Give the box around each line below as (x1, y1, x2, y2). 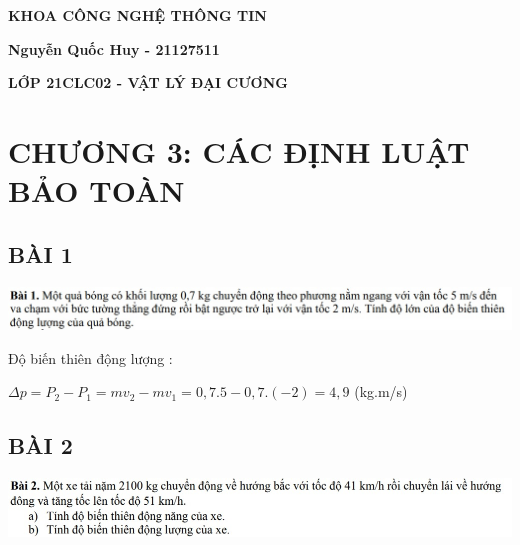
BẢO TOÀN (8, 170, 185, 211)
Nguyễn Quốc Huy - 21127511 (8, 38, 220, 59)
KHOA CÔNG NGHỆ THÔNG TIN (8, 5, 267, 25)
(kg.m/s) (354, 381, 408, 402)
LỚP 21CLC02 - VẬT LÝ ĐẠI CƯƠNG (8, 72, 288, 93)
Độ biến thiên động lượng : (8, 347, 173, 368)
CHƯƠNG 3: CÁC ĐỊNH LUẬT (8, 130, 470, 171)
